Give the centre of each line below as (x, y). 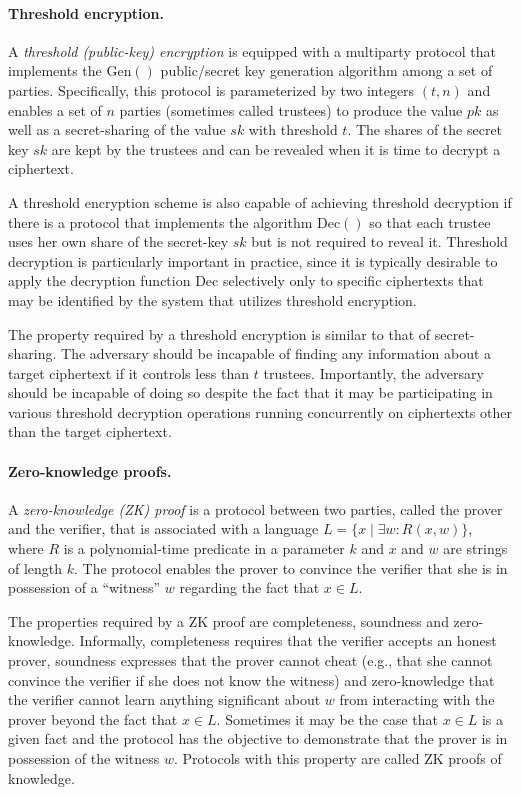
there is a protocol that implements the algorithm (160, 221)
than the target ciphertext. (90, 431)
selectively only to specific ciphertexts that (353, 280)
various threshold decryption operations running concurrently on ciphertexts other (260, 411)
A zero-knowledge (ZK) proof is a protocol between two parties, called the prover (255, 508)
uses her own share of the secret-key (118, 241)
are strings (475, 548)
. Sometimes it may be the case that (327, 718)
